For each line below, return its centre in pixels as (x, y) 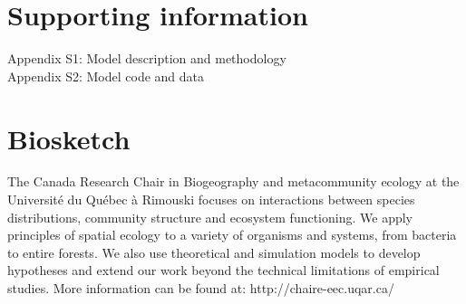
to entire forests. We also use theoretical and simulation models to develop (214, 252)
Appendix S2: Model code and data (106, 76)
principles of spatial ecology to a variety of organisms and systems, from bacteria (232, 235)
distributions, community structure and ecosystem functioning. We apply (210, 217)
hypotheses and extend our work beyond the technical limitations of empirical (223, 270)
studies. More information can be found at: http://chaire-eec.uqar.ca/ (201, 288)
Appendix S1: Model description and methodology (147, 58)
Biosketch (69, 138)
